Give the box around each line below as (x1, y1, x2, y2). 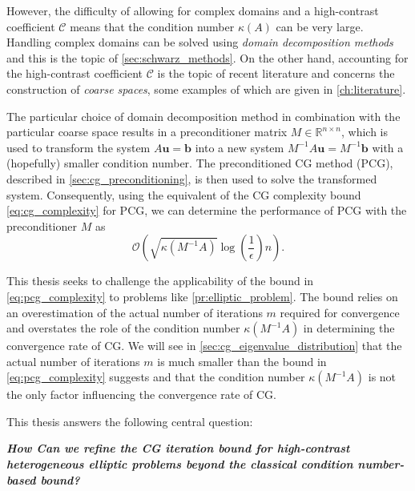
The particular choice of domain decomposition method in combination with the (6, 107, 401, 124)
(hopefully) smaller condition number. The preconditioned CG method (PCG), (6, 155, 393, 171)
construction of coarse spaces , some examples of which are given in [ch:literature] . (6, 80, 406, 97)
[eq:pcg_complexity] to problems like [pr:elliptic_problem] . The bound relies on (6, 288, 398, 304)
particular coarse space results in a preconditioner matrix (6, 123, 288, 140)
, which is (341, 123, 389, 140)
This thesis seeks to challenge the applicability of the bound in (6, 272, 314, 289)
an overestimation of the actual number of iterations (6, 304, 263, 320)
